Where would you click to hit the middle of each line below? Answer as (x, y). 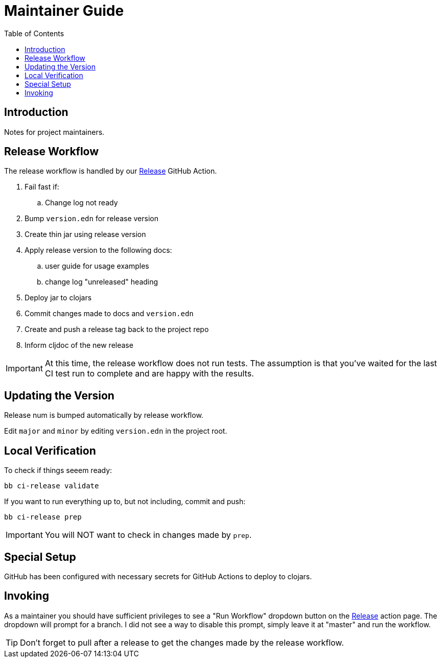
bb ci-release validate (52, 486)
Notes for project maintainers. (54, 132)
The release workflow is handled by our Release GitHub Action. (111, 171)
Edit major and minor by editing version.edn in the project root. (116, 431)
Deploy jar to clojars (58, 298)
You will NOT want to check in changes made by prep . (148, 535)
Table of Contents (34, 33)
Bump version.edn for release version (91, 219)
